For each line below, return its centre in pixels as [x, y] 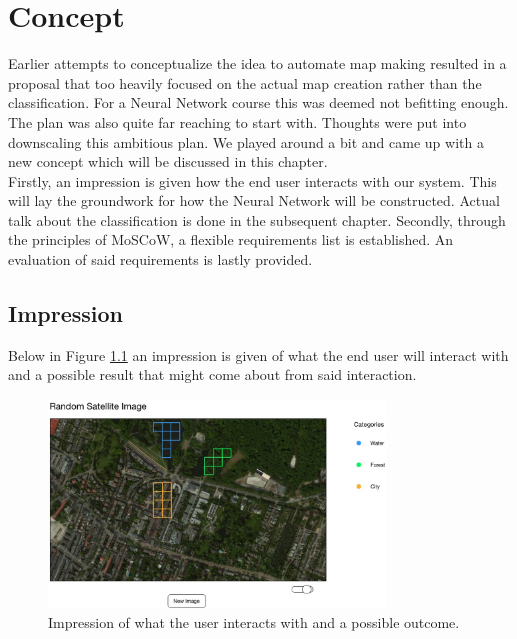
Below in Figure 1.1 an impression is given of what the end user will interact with [258, 354]
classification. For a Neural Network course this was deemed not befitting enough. [258, 102]
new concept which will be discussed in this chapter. [168, 161]
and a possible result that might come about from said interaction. [212, 374]
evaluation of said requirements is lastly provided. [160, 259]
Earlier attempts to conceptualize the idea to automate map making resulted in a [257, 63]
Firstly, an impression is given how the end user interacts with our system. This [252, 180]
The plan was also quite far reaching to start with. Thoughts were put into [237, 121]
